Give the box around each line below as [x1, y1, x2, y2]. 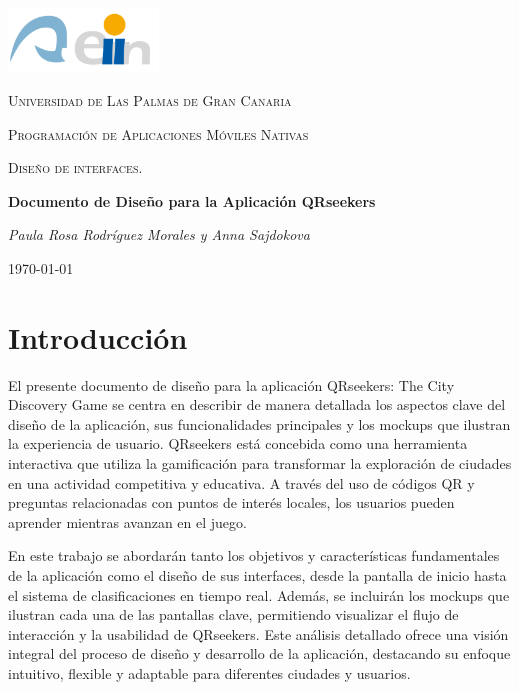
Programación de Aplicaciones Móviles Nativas [8, 123, 309, 144]
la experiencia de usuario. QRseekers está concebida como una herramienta [8, 433, 468, 454]
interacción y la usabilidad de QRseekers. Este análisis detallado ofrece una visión [8, 623, 509, 644]
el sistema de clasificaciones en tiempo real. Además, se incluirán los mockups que [8, 584, 510, 605]
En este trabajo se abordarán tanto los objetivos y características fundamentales [8, 545, 500, 566]
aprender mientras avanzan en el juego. [8, 511, 247, 532]
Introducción [8, 316, 188, 357]
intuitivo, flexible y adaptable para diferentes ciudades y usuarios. [8, 662, 411, 683]
